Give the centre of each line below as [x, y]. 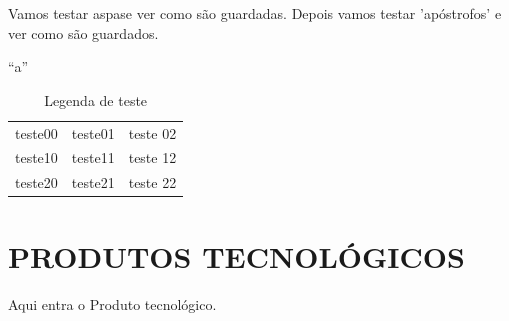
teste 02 [152, 132]
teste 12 [152, 157]
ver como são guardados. [83, 32]
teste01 [93, 132]
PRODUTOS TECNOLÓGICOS [236, 255]
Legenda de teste [96, 99]
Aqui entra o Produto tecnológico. [112, 303]
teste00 [36, 132]
